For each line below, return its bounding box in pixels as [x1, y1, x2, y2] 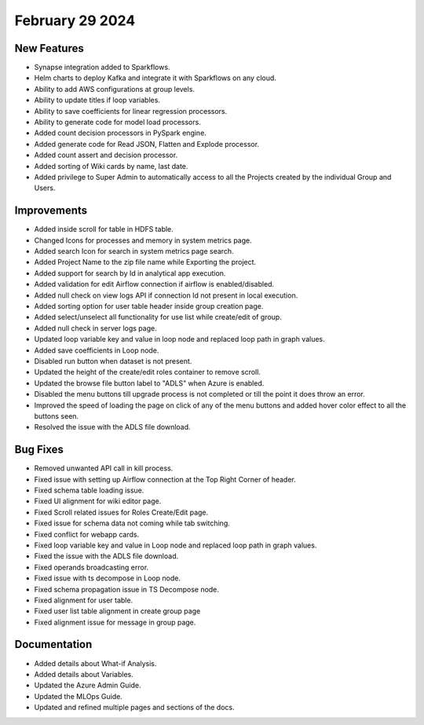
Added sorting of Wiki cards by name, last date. [34, 161, 188, 170]
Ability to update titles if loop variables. [34, 95, 161, 105]
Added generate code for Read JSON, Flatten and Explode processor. [34, 139, 259, 148]
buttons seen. [34, 411, 79, 420]
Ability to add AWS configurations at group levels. [34, 84, 196, 93]
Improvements [14, 204, 88, 218]
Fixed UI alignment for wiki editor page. [34, 496, 162, 506]
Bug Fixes [14, 443, 64, 456]
